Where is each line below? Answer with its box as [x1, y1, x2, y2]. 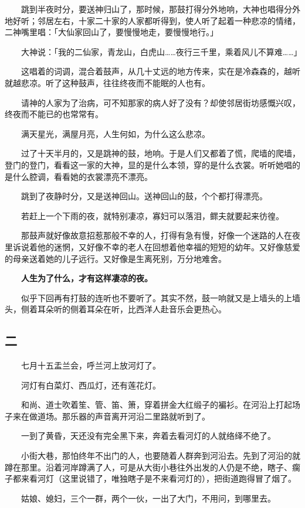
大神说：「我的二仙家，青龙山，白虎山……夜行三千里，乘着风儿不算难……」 [21, 45, 302, 57]
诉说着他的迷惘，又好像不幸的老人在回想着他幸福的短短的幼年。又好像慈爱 [12, 240, 300, 253]
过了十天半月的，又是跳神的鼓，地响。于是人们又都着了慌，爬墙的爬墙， [21, 147, 300, 159]
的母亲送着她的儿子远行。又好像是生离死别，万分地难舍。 [5, 252, 226, 264]
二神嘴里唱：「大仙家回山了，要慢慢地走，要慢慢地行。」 [5, 26, 218, 38]
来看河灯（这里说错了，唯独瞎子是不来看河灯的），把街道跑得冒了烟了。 [21, 472, 296, 485]
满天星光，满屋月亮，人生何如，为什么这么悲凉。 [21, 127, 210, 139]
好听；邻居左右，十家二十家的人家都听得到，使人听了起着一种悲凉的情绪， [12, 14, 300, 26]
